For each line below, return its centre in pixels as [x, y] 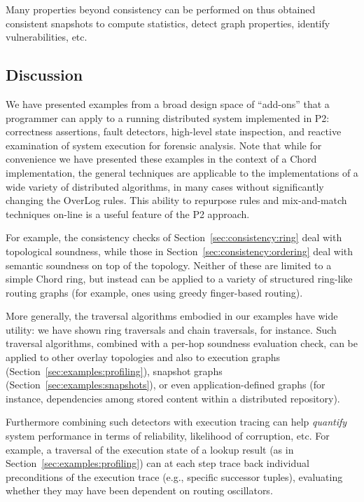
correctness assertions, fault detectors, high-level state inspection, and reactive [174, 131]
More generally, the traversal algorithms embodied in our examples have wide [172, 316]
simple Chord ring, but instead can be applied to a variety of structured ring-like [179, 279]
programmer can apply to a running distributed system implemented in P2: [168, 117]
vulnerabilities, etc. [47, 37]
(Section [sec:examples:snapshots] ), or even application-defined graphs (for [166, 385]
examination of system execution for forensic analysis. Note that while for [164, 145]
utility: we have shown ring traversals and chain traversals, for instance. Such [171, 329]
